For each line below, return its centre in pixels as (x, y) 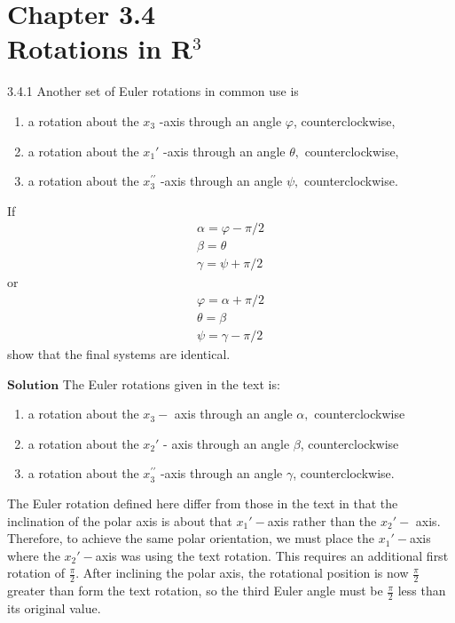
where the (34, 555)
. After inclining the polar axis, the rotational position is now (242, 573)
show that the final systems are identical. (119, 354)
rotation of (36, 573)
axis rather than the (322, 520)
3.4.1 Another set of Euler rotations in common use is (153, 91)
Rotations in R (100, 48)
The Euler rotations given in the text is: (171, 383)
